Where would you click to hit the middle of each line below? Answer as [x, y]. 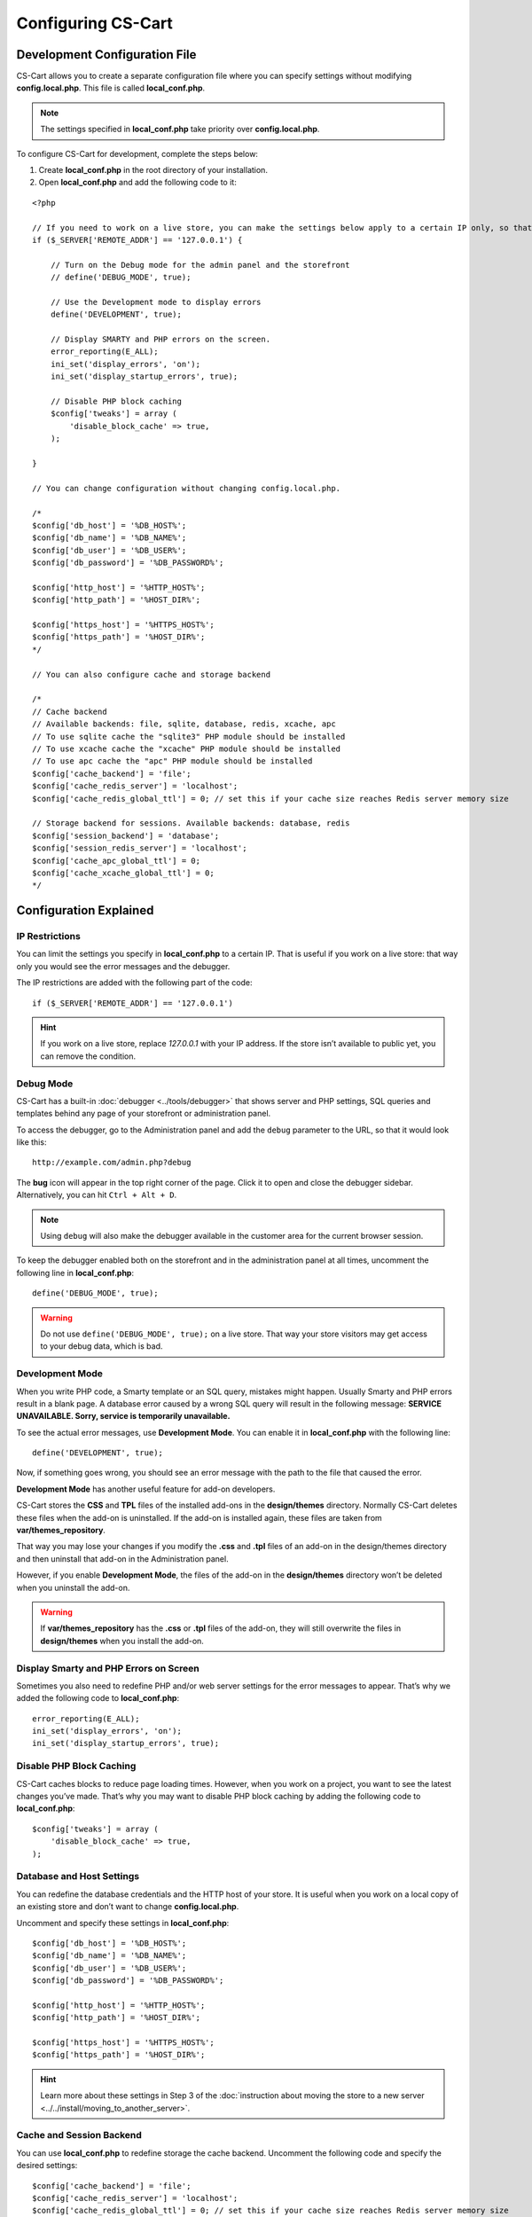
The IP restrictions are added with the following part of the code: [134, 983]
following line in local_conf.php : [75, 1273]
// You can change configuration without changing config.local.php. [187, 488]
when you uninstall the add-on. [73, 1587]
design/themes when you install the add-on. [122, 1641]
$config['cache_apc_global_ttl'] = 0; [117, 861]
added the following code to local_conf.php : [98, 1698]
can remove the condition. [88, 1056]
